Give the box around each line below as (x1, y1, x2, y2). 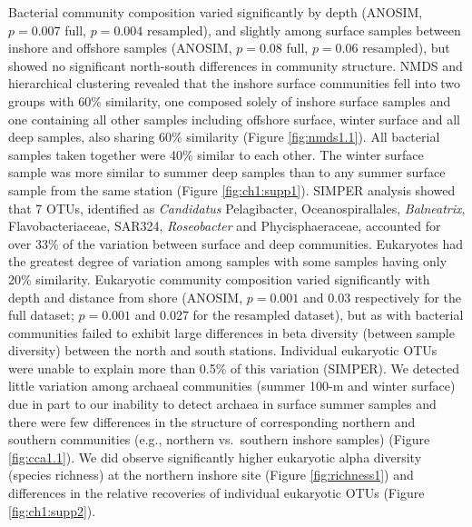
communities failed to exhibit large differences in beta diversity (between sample (8, 323, 455, 342)
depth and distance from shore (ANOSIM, (8, 287, 243, 306)
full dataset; (8, 305, 74, 324)
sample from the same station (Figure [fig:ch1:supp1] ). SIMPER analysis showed (8, 180, 456, 199)
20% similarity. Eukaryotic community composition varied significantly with (8, 269, 430, 288)
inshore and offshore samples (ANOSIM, (8, 38, 232, 57)
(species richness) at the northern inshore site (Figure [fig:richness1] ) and (8, 465, 414, 484)
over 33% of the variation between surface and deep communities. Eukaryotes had (8, 234, 464, 253)
